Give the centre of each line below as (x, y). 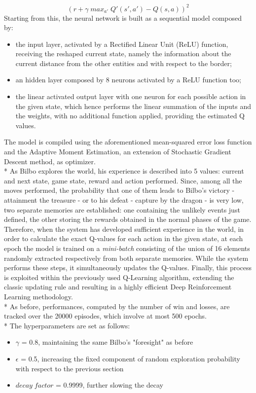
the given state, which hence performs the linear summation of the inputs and (133, 106)
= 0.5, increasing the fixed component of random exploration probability (130, 358)
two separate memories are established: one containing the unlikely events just (122, 209)
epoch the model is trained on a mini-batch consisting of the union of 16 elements (127, 248)
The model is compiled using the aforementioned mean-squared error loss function (128, 142)
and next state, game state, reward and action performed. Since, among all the (123, 180)
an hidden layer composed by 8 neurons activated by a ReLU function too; (128, 80)
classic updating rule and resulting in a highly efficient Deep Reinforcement (118, 287)
